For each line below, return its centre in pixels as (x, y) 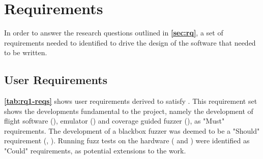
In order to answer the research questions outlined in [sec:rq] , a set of (114, 33)
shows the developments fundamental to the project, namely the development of (129, 111)
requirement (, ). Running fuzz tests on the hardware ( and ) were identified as (127, 141)
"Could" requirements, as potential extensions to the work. (95, 151)
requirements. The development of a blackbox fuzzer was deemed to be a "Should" (132, 130)
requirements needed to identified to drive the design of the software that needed (130, 42)
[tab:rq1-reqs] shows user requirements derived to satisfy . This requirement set (131, 101)
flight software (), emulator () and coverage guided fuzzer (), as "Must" (114, 121)
